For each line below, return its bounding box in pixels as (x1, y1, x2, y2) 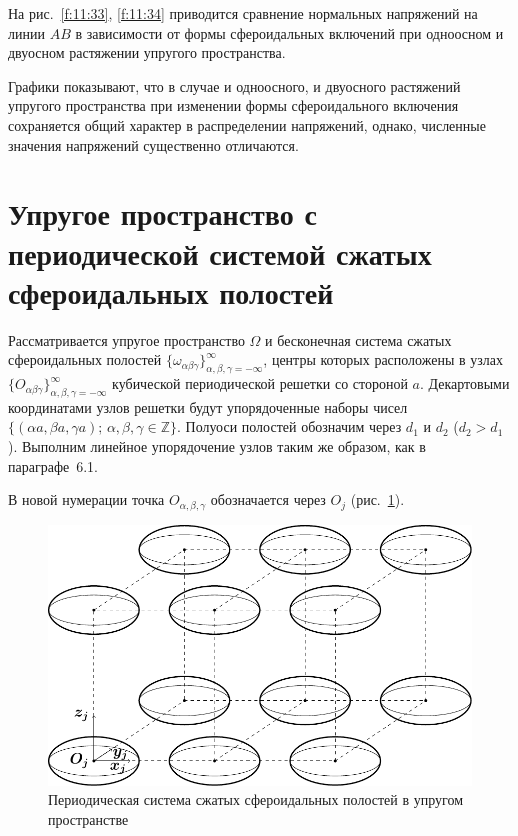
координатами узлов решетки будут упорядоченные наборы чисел (8, 396, 408, 417)
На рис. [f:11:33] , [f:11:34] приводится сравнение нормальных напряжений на (8, 3, 478, 23)
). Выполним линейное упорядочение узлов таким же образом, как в (8, 436, 426, 457)
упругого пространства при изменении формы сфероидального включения (8, 95, 459, 116)
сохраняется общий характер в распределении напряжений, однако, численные (8, 114, 486, 135)
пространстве (48, 808, 129, 829)
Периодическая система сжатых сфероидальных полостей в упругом (48, 789, 464, 810)
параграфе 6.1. (8, 455, 98, 476)
